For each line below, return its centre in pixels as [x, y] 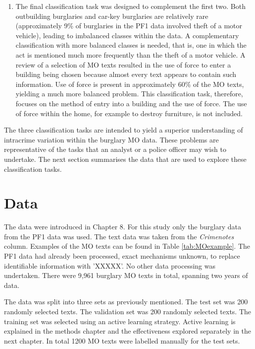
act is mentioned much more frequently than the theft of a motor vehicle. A [130, 54]
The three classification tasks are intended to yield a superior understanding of [124, 130]
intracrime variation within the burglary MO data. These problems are [111, 139]
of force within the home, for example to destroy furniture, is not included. [129, 113]
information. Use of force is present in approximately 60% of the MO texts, [130, 84]
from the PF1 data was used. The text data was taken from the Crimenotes [119, 236]
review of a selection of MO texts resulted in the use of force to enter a [123, 64]
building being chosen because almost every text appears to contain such [126, 74]
